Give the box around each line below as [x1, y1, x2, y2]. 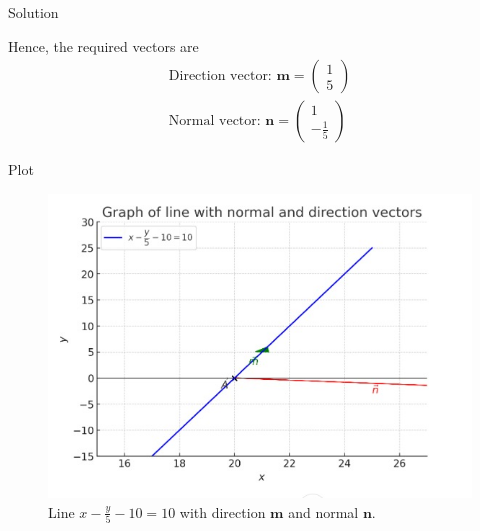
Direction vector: [168, 69, 272, 84]
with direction [179, 501, 266, 522]
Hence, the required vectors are [8, 35, 199, 56]
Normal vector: [168, 114, 261, 129]
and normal [288, 501, 359, 522]
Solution [8, 2, 59, 22]
